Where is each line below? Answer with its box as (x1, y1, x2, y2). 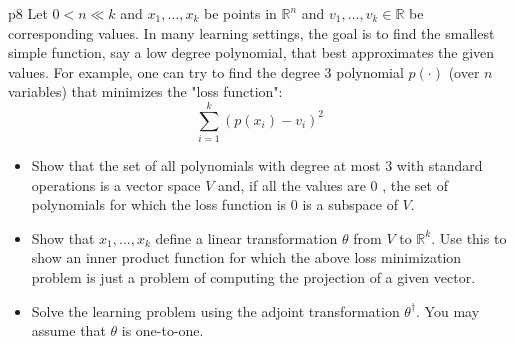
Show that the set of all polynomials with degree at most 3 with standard (31, 155, 483, 176)
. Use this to (431, 227, 507, 248)
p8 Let (8, 3, 48, 23)
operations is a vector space (31, 174, 201, 195)
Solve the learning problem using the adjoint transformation (31, 300, 400, 321)
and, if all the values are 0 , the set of (217, 174, 448, 195)
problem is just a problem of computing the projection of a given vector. (31, 267, 476, 288)
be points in (204, 3, 277, 23)
